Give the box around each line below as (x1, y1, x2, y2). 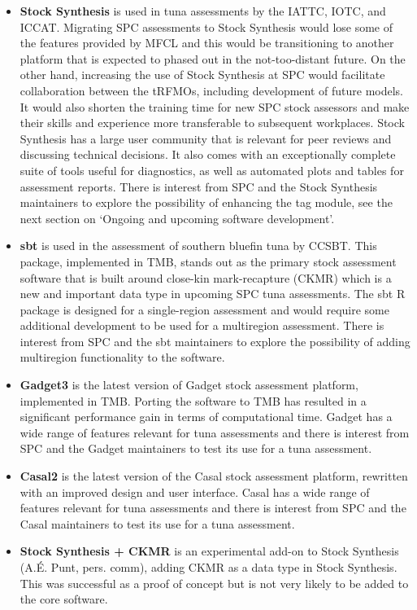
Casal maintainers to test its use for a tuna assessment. (20, 515, 295, 532)
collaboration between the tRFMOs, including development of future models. (20, 81, 404, 99)
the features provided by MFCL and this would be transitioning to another (20, 34, 394, 51)
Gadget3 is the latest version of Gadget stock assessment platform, (20, 376, 358, 393)
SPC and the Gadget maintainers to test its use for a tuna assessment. (20, 440, 372, 457)
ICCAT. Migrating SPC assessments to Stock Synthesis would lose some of (20, 18, 393, 35)
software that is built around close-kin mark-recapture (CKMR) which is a (20, 269, 392, 286)
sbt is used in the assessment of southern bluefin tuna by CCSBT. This (20, 237, 377, 254)
